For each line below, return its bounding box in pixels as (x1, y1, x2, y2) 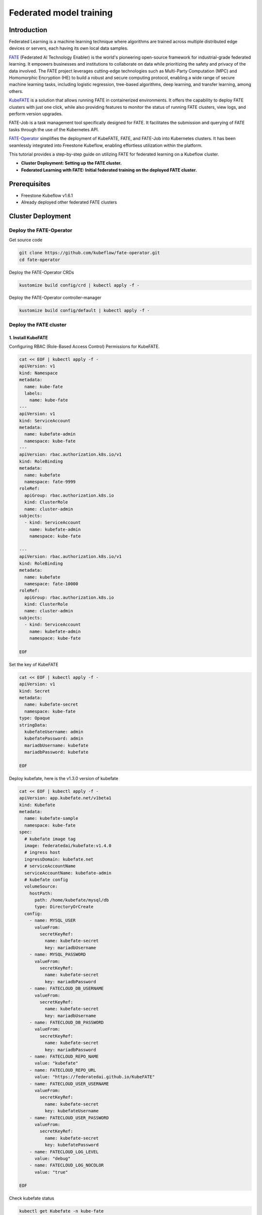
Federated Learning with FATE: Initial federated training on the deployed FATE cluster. (21, 167, 197, 173)
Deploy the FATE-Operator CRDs (9, 269, 74, 275)
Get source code (9, 237, 43, 243)
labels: (24, 390, 43, 396)
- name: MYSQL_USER (29, 918, 76, 923)
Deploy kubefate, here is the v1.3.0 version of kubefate (9, 775, 118, 781)
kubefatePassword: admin (24, 736, 83, 741)
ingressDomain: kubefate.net (24, 856, 94, 862)
